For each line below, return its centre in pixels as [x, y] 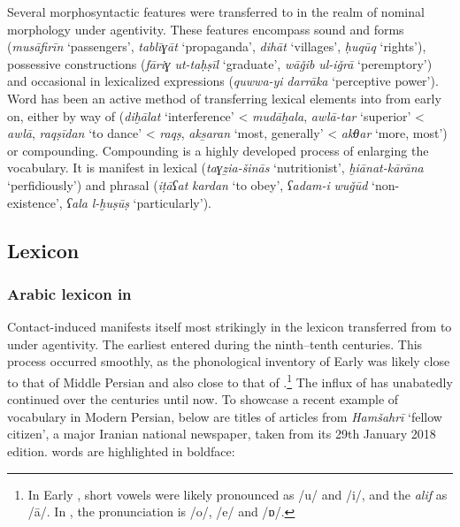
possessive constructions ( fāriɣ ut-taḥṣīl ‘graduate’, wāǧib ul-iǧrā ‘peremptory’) [220, 63]
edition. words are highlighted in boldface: [121, 451]
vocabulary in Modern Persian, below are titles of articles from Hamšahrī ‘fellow [225, 416]
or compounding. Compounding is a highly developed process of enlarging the [218, 150]
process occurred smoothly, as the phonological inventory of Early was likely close [229, 361]
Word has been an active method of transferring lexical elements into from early [224, 98]
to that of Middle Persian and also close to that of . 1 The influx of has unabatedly [230, 380]
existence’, [35, 202]
